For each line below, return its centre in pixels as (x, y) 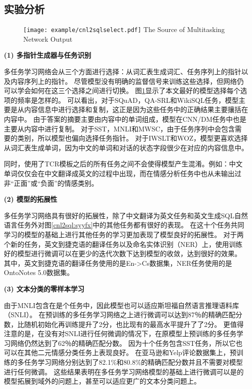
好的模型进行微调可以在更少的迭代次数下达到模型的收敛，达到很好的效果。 (123, 253)
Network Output (48, 39)
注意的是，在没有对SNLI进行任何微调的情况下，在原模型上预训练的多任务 (120, 333)
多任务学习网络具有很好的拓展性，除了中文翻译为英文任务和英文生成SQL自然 (126, 215)
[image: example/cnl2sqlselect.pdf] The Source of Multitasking (124, 29)
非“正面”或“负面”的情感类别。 (51, 183)
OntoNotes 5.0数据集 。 (39, 272)
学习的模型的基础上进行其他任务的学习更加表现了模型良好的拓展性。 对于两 (124, 234)
